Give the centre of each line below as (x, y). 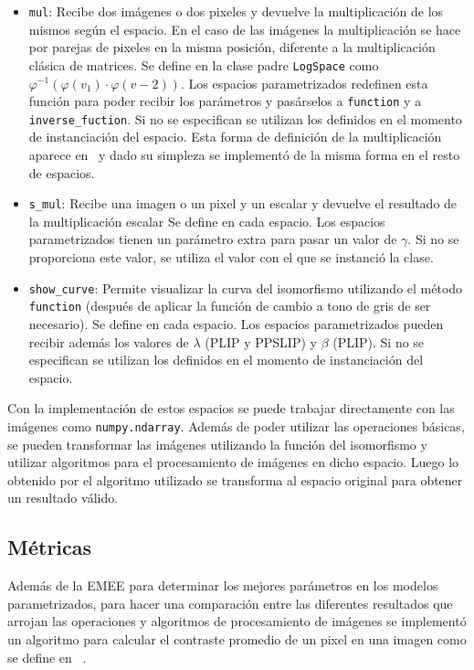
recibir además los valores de (109, 341)
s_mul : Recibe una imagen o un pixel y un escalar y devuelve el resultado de (243, 203)
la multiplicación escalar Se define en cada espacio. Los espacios (207, 221)
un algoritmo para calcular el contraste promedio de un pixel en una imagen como (237, 638)
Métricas (50, 547)
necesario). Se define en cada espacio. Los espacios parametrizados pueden (236, 323)
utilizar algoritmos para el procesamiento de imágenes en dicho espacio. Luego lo (233, 462)
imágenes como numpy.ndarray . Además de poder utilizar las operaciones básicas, (236, 425)
